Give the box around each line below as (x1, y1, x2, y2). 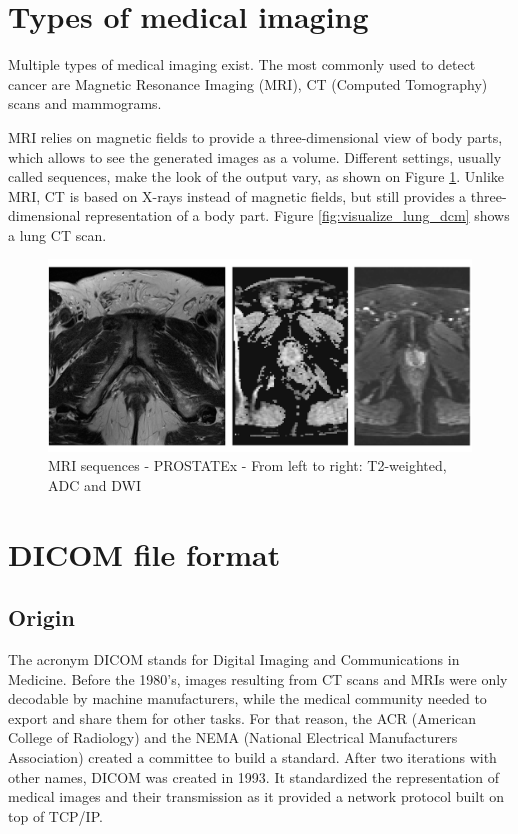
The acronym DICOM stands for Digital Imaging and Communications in (8, 648, 460, 669)
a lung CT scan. (8, 224, 107, 245)
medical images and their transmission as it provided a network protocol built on (8, 786, 505, 807)
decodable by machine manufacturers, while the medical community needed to (8, 688, 487, 709)
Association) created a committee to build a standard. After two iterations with (8, 746, 497, 767)
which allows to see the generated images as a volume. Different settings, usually (8, 146, 502, 167)
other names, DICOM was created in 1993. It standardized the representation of (8, 766, 500, 787)
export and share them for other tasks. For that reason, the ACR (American (8, 707, 477, 728)
